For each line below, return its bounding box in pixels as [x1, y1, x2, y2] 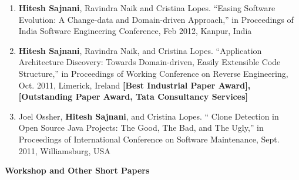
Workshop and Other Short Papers [5, 164, 150, 176]
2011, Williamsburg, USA [18, 144, 110, 157]
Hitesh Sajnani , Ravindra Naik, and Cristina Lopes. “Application [18, 44, 262, 56]
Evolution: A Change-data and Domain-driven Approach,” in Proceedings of [18, 13, 294, 25]
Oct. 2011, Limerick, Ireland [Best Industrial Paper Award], [18, 79, 251, 91]
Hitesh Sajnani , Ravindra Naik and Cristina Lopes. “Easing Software [18, 2, 276, 13]
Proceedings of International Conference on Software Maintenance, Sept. [18, 133, 280, 145]
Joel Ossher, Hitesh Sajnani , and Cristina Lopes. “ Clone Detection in [18, 110, 279, 122]
